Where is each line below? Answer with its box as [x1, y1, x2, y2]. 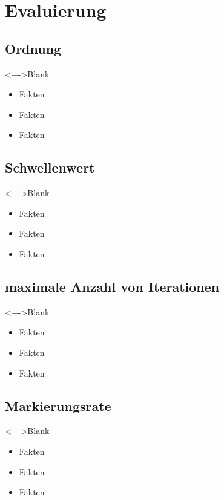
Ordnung [5, 39, 62, 58]
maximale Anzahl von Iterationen [5, 277, 220, 295]
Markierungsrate [5, 396, 111, 415]
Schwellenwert [5, 158, 95, 177]
